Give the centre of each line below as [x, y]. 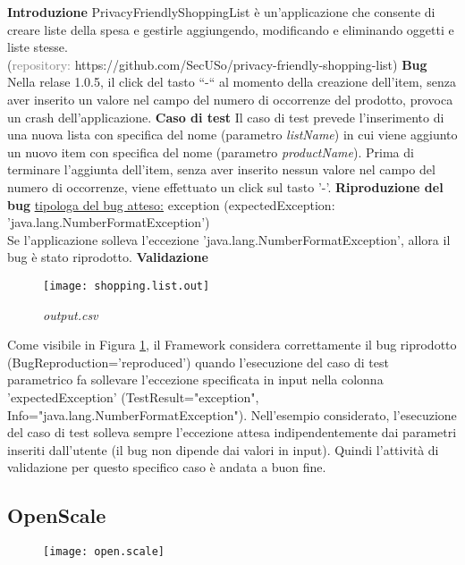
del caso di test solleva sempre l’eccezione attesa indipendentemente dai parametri [232, 432]
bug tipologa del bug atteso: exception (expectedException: [171, 204]
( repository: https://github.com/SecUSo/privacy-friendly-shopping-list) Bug [217, 64]
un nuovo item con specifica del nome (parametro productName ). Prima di [211, 152]
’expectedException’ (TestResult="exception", [133, 396]
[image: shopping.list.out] [127, 286]
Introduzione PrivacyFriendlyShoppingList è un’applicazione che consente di [221, 12]
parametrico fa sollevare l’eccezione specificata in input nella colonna [195, 379]
